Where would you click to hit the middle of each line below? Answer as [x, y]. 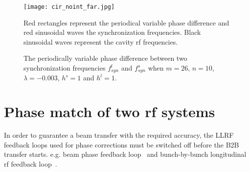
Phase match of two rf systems [110, 111]
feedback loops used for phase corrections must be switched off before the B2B [122, 144]
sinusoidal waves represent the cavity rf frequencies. [101, 41]
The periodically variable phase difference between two [105, 58]
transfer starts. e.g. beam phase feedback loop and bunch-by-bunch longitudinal [125, 154]
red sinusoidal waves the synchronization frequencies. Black [112, 32]
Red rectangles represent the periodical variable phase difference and [126, 22]
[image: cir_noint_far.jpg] [69, 7]
